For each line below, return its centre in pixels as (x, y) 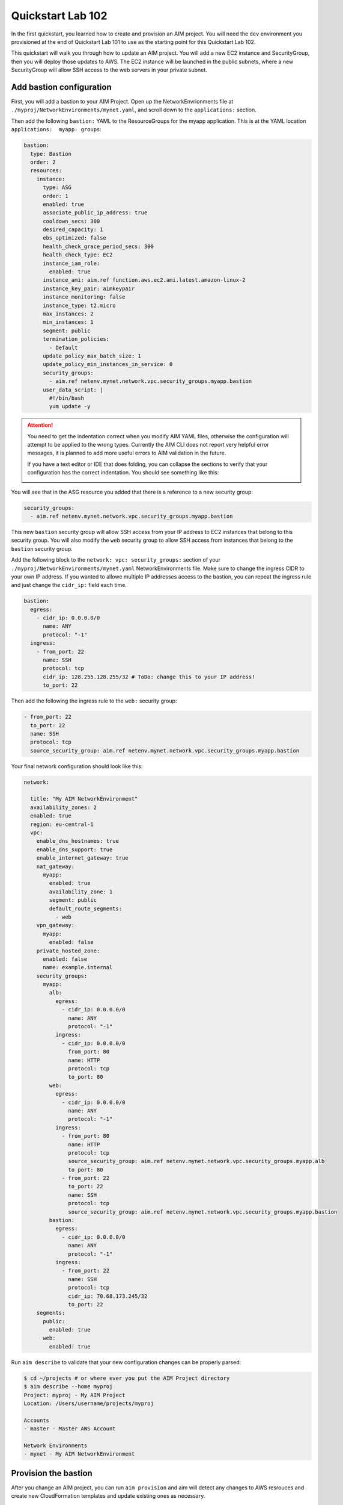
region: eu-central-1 (62, 824)
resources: (46, 171)
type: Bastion (51, 154)
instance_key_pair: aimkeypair (89, 288)
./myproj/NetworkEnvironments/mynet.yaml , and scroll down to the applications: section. (134, 110)
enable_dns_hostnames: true (78, 841)
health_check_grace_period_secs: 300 (99, 246)
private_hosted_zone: (68, 951)
